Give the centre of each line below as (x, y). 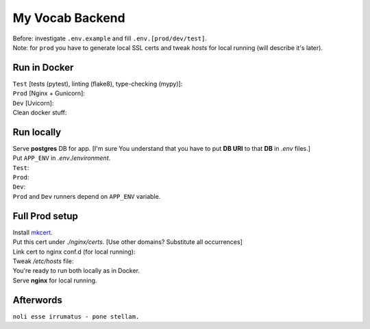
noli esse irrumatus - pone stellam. (76, 316)
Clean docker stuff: (40, 112)
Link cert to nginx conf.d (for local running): (74, 252)
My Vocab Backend (69, 18)
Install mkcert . (33, 232)
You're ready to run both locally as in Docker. (76, 271)
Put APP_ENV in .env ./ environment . (62, 158)
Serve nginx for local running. (55, 280)
